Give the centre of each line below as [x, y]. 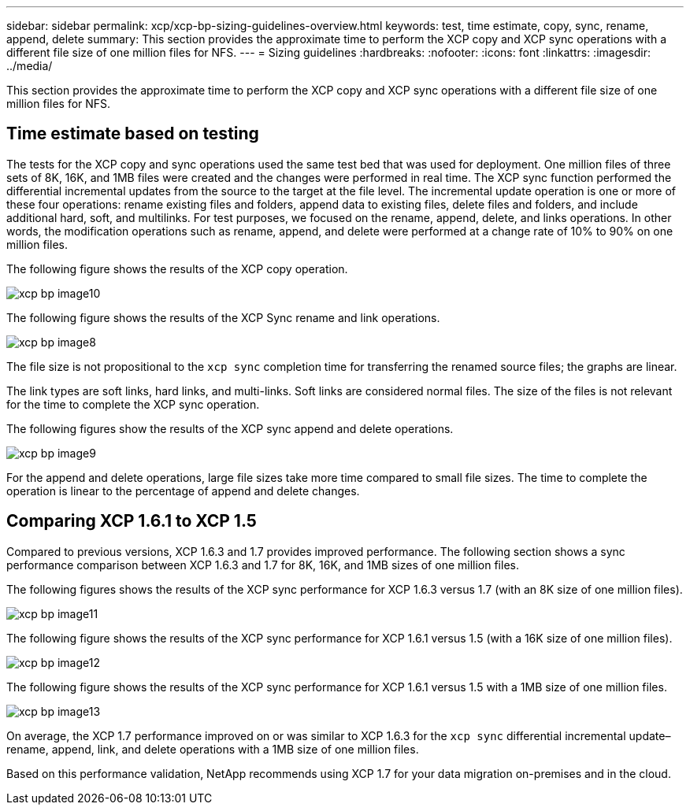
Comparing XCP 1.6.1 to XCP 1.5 [132, 521]
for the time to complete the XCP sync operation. [133, 404]
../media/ [30, 66]
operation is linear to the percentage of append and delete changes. [183, 491]
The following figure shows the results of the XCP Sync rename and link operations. [223, 317]
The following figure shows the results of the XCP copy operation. [177, 268]
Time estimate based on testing [133, 134]
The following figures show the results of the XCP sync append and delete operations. [230, 428]
